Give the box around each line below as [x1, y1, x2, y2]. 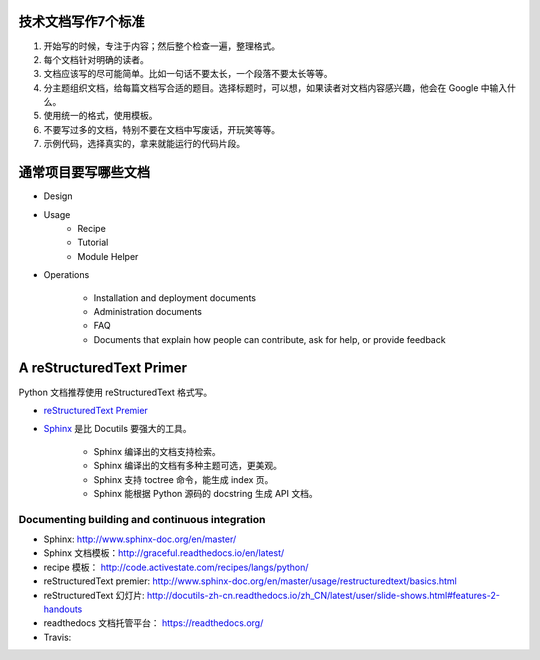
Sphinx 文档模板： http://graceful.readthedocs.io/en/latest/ [43, 547, 285, 559]
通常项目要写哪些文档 [18, 164, 150, 181]
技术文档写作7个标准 [18, 13, 145, 30]
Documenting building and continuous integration [18, 512, 266, 526]
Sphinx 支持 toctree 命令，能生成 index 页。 [93, 473, 274, 485]
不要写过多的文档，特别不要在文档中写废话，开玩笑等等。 [43, 123, 280, 135]
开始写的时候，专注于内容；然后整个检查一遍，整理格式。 [43, 40, 280, 52]
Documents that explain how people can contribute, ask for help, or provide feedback [93, 333, 446, 345]
